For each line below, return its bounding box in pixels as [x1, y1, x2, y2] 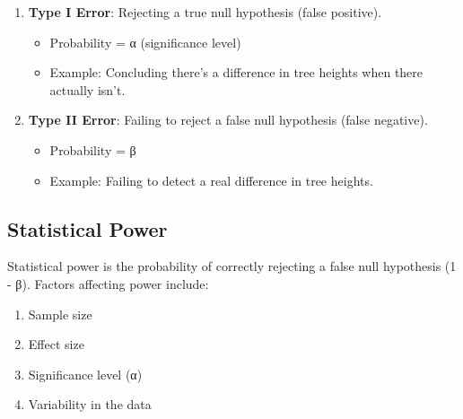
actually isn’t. [49, 80, 126, 99]
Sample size [28, 304, 92, 323]
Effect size [28, 335, 84, 354]
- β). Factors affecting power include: [7, 274, 209, 292]
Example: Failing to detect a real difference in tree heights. [49, 170, 373, 189]
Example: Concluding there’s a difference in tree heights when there [49, 63, 424, 82]
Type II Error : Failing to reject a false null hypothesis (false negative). [28, 110, 428, 129]
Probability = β [49, 140, 136, 159]
